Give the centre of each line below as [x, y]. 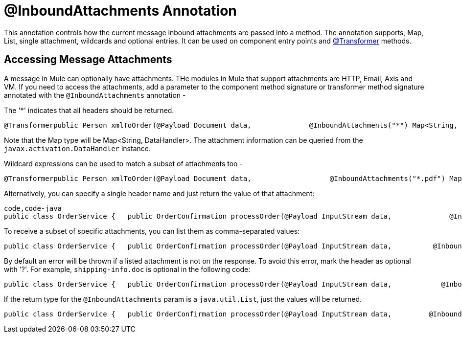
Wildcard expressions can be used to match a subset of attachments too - [123, 163]
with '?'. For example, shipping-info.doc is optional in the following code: [127, 269]
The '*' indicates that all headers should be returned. [89, 110]
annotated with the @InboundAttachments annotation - [95, 95]
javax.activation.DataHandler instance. [77, 148]
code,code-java [33, 208]
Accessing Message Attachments [88, 60]
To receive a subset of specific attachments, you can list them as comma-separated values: [152, 231]
